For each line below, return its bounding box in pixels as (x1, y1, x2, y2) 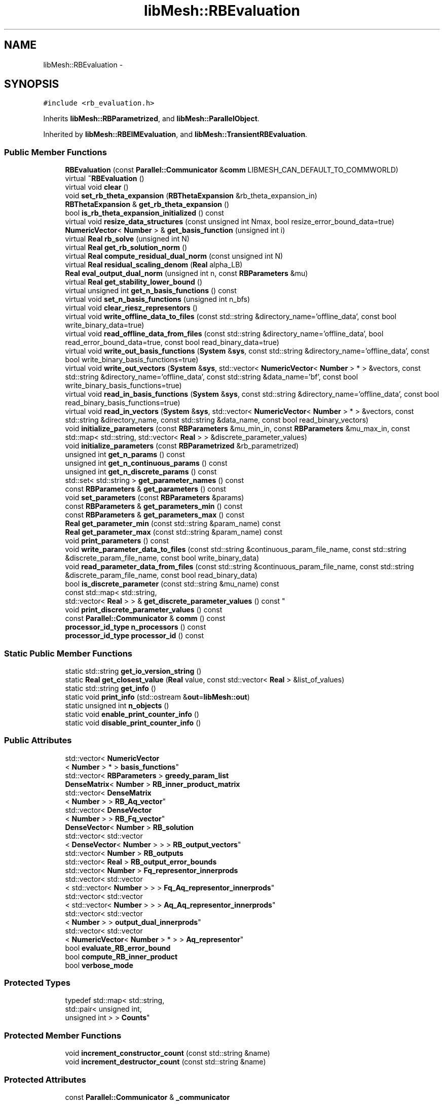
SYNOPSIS (4, 78, 59, 91)
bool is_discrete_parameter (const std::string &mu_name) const (65, 579, 279, 589)
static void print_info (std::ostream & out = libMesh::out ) (65, 692, 250, 701)
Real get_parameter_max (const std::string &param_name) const (65, 528, 283, 537)
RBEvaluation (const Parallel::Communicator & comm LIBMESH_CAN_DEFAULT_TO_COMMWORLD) (65, 165, 398, 175)
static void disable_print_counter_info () (65, 718, 201, 727)
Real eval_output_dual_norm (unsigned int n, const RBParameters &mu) (65, 269, 308, 278)
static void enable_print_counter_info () (65, 709, 199, 718)
